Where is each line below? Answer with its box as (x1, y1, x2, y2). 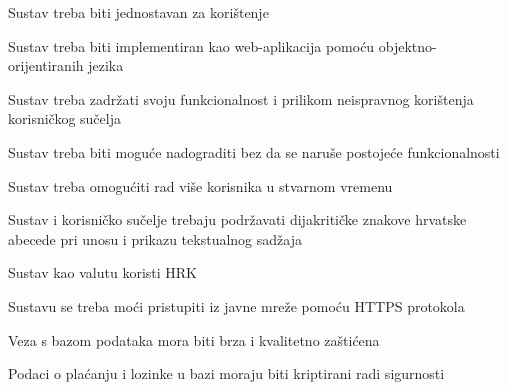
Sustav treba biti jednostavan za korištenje (8, 2, 269, 22)
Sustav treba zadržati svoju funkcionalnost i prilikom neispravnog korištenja (8, 88, 474, 109)
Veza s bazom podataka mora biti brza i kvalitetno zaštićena (8, 329, 380, 350)
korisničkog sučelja (8, 108, 121, 129)
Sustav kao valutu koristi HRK (8, 262, 198, 283)
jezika (88, 55, 124, 76)
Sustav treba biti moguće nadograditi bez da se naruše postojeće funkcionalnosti (8, 141, 500, 162)
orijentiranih (8, 55, 84, 76)
